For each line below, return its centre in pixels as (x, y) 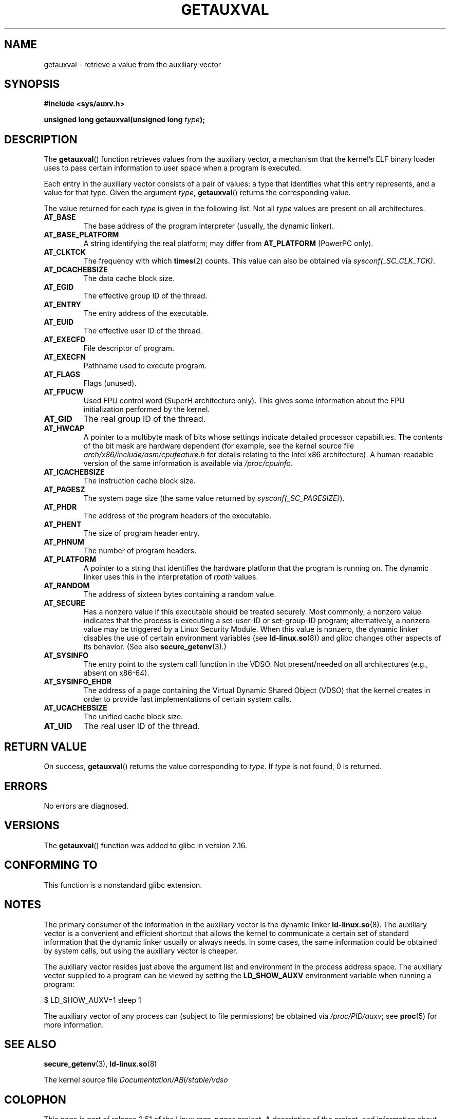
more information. (74, 1024)
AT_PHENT (63, 525)
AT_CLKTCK (65, 252)
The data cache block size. (129, 278)
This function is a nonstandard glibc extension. (123, 885)
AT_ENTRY (62, 305)
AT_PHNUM (64, 542)
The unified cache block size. (133, 717)
